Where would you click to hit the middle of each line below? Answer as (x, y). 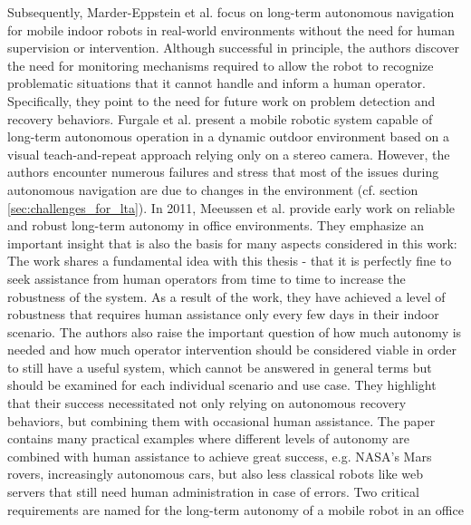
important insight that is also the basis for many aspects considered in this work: (232, 243)
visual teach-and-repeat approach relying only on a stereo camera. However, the (229, 154)
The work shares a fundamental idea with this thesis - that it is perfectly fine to (230, 261)
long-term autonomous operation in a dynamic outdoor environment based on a (229, 136)
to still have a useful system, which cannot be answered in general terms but (220, 367)
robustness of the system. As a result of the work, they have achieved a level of (226, 296)
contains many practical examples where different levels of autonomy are (209, 438)
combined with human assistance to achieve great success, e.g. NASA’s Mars (220, 456)
